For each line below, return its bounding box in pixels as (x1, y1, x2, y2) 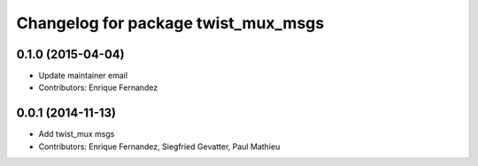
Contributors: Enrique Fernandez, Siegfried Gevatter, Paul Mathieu (38, 141, 281, 152)
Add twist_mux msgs (38, 129, 115, 140)
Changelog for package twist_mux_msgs (16, 13, 325, 33)
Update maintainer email (38, 71, 128, 81)
